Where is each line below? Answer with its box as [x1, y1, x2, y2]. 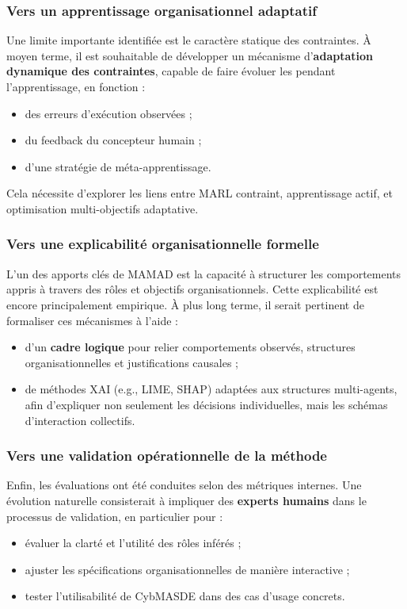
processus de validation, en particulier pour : [6, 507, 223, 524]
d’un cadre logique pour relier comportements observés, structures [25, 339, 356, 355]
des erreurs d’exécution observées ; [25, 105, 192, 121]
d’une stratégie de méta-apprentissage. [25, 158, 211, 174]
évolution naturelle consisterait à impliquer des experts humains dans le [6, 492, 367, 508]
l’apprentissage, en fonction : [6, 79, 146, 94]
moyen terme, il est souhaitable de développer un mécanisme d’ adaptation [6, 47, 373, 63]
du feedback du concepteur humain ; [25, 132, 202, 148]
